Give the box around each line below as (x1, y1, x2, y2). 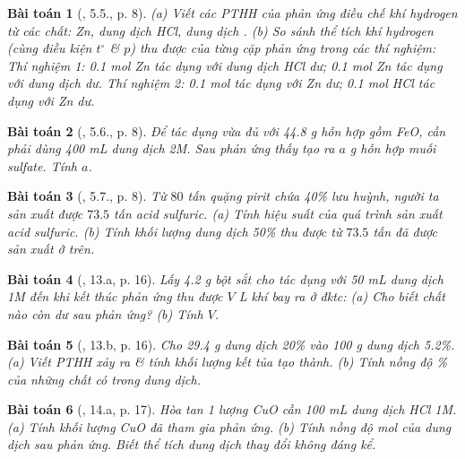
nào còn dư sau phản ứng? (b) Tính (7, 304, 203, 323)
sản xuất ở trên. (7, 239, 95, 258)
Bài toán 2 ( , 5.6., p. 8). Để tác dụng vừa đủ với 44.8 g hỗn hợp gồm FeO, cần (7, 121, 446, 140)
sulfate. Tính (7, 156, 78, 175)
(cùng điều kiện (7, 39, 92, 57)
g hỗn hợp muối (349, 139, 436, 158)
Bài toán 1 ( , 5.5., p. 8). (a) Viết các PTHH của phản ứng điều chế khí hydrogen (7, 4, 458, 22)
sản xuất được (7, 204, 83, 222)
